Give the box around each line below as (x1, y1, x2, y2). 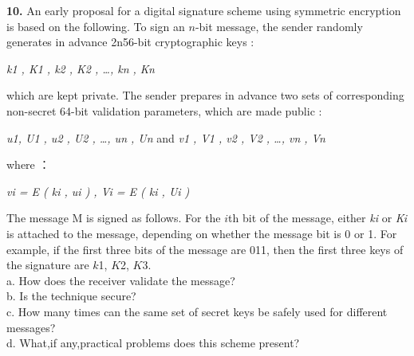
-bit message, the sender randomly (195, 18, 363, 34)
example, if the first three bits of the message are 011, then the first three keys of (6, 241, 404, 257)
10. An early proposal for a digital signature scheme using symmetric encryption (6, 2, 401, 18)
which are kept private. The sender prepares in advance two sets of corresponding (6, 87, 404, 104)
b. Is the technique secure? (6, 288, 136, 304)
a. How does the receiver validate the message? (6, 272, 235, 288)
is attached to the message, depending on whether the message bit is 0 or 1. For (6, 225, 397, 241)
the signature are (6, 256, 89, 273)
